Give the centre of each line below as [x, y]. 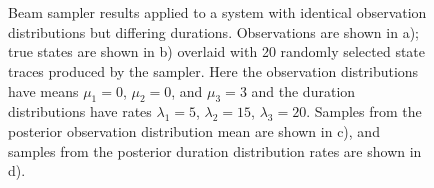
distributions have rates [80, 111]
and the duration [303, 90]
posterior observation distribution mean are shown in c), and [194, 130]
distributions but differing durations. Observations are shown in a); [213, 31]
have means [43, 90]
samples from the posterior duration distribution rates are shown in [215, 150]
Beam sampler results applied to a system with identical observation [217, 12]
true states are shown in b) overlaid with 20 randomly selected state [217, 51]
